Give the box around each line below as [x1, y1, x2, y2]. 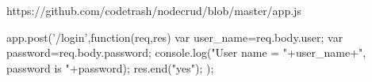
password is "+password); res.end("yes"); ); [6, 59, 214, 76]
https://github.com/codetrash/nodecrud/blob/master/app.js [6, 2, 301, 18]
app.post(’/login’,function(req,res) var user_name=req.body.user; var [6, 28, 343, 45]
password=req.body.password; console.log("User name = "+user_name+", [6, 44, 366, 61]
